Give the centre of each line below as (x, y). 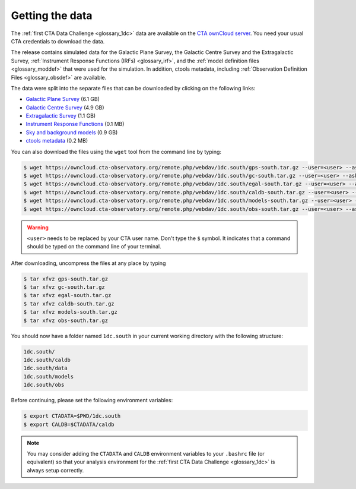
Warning (38, 227)
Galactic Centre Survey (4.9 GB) (65, 108)
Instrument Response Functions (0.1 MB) (75, 124)
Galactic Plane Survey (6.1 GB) (63, 99)
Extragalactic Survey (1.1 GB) (61, 116)
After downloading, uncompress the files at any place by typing (88, 263)
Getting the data (52, 15)
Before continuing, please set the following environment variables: (92, 400)
